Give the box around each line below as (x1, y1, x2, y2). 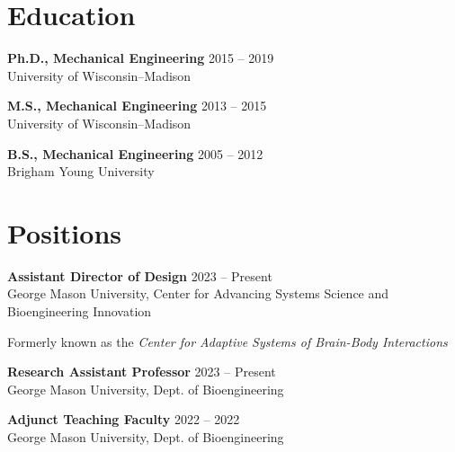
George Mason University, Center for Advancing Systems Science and (7, 284, 389, 303)
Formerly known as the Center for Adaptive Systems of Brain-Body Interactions (7, 332, 448, 350)
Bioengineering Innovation (7, 302, 152, 320)
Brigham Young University (7, 162, 155, 181)
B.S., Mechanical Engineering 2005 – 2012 (7, 144, 263, 163)
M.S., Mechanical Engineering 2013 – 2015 (7, 96, 267, 115)
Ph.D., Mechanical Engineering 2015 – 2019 (7, 49, 274, 67)
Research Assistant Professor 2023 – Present (7, 362, 276, 381)
